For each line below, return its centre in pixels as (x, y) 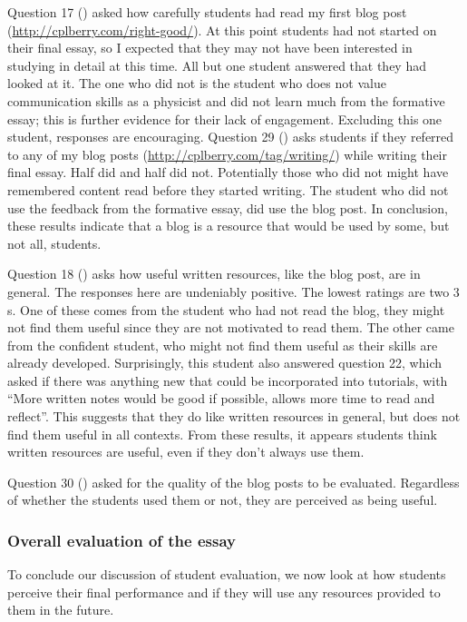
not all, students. (54, 243)
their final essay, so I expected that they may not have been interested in (210, 48)
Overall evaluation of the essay (122, 540)
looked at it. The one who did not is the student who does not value (197, 83)
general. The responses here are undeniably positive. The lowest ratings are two (229, 291)
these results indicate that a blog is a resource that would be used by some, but (229, 226)
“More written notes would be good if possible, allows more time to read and (221, 398)
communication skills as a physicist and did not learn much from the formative (226, 100)
